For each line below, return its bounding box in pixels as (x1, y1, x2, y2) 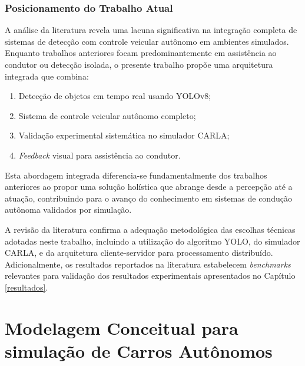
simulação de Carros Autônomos (5, 338, 273, 362)
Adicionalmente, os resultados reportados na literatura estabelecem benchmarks (5, 258, 291, 270)
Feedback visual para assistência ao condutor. (18, 149, 181, 161)
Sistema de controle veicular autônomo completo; (18, 109, 196, 121)
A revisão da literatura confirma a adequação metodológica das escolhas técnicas (5, 223, 296, 235)
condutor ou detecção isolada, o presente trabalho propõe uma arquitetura (5, 58, 273, 70)
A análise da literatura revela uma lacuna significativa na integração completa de (5, 24, 297, 36)
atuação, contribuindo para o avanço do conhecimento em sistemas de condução (5, 192, 292, 204)
